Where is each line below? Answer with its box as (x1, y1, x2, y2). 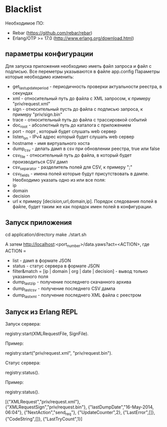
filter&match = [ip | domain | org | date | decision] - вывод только (12, 268, 148, 274)
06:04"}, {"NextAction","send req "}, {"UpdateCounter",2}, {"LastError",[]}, (5, 409, 155, 416)
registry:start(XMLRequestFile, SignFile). (5, 331, 89, 337)
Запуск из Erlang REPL (5, 308, 78, 316)
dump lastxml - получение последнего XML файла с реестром (12, 292, 141, 299)
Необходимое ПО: (5, 20, 44, 26)
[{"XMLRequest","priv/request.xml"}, (5, 399, 80, 405)
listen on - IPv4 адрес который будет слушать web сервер (12, 134, 134, 141)
